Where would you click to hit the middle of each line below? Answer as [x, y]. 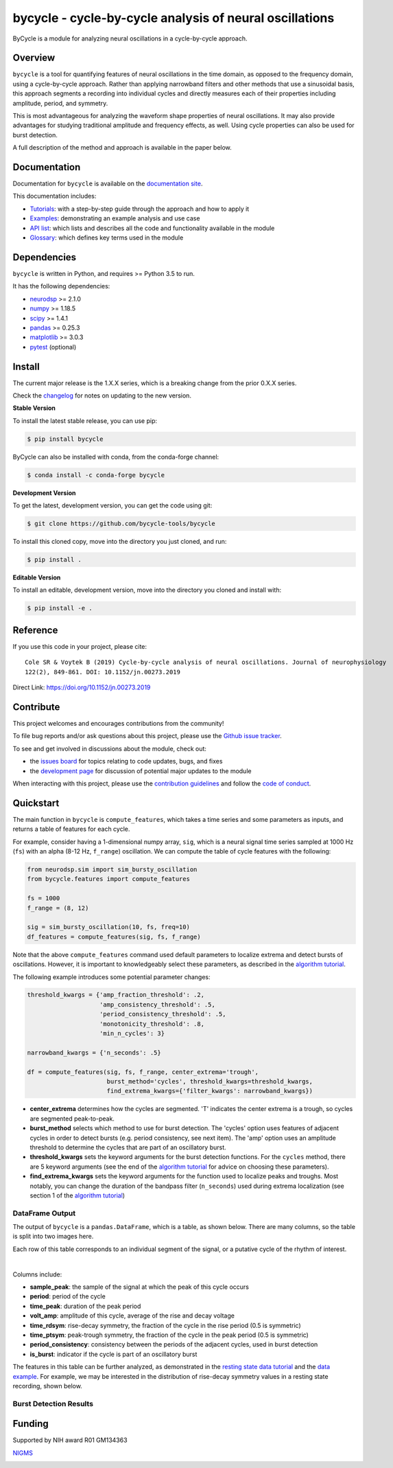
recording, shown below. [47, 1386]
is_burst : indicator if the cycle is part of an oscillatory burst [114, 1354]
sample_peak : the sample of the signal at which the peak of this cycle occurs [140, 1287]
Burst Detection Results [53, 1403]
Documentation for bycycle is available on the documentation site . [108, 184]
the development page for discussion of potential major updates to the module [141, 771]
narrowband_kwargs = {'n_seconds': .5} [94, 1053]
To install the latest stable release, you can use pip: [85, 421]
